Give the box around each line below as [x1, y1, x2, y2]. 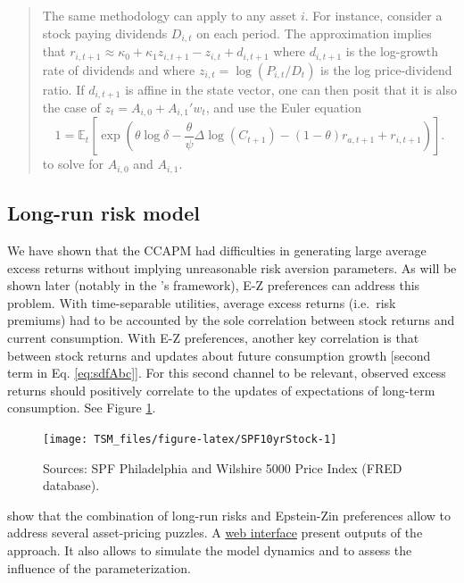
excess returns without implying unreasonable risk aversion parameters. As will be [7, 258, 457, 277]
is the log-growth [345, 42, 438, 61]
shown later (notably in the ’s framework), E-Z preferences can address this [7, 276, 420, 295]
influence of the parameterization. [7, 558, 191, 577]
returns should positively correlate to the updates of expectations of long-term [7, 380, 435, 399]
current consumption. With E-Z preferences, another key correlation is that [7, 329, 419, 347]
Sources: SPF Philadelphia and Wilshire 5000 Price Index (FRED [43, 458, 402, 477]
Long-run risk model [7, 199, 201, 227]
